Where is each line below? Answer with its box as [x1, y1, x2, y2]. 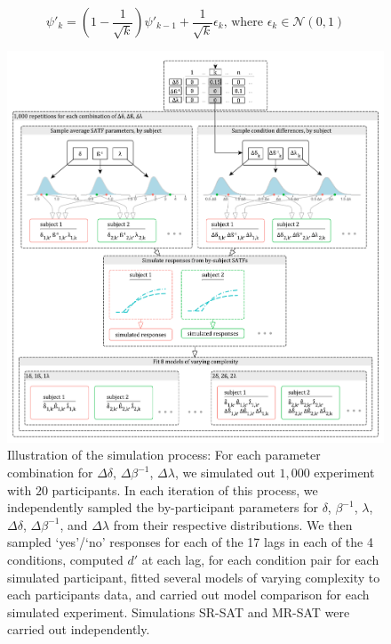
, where [223, 16, 264, 29]
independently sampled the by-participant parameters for [7, 498, 318, 517]
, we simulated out [174, 463, 275, 482]
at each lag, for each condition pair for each [141, 550, 379, 569]
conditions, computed [7, 550, 124, 569]
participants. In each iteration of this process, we [52, 480, 318, 499]
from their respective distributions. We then [113, 515, 353, 534]
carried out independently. [7, 620, 150, 639]
